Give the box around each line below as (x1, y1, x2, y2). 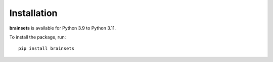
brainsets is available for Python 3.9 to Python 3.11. (9, 25, 116, 31)
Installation (9, 7, 58, 18)
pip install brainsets (18, 45, 75, 51)
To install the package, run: (9, 34, 66, 40)
